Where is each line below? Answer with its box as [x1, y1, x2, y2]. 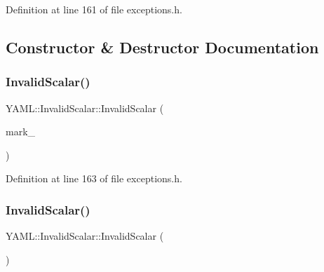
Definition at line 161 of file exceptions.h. [6, 2, 182, 16]
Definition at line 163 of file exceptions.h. [6, 171, 182, 186]
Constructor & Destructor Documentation [6, 36, 319, 57]
